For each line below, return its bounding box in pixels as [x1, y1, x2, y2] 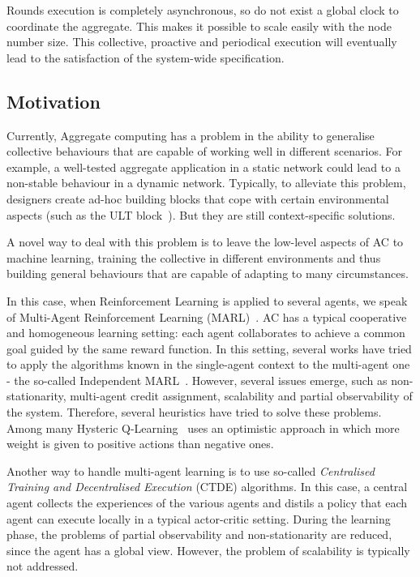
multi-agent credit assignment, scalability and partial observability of [70, 387, 413, 404]
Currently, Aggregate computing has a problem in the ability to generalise [6, 126, 375, 143]
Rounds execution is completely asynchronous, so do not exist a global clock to [6, 2, 399, 18]
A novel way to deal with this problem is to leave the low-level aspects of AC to [6, 233, 404, 250]
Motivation [6, 88, 101, 113]
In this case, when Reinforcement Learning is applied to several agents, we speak [6, 292, 408, 309]
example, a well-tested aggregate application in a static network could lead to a [6, 158, 401, 175]
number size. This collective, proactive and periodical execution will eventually [6, 33, 397, 50]
